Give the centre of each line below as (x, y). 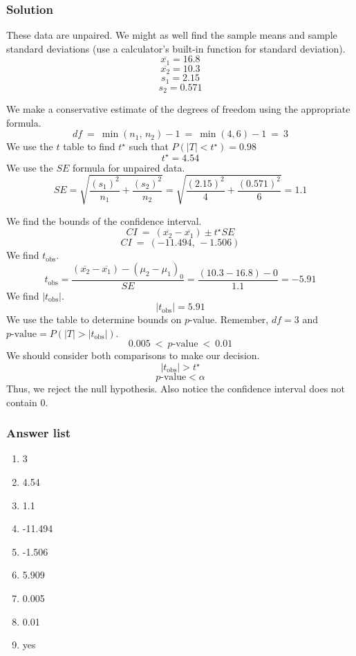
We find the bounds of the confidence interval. (104, 220)
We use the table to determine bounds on (94, 319)
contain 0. (27, 402)
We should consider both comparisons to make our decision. (133, 355)
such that (149, 146)
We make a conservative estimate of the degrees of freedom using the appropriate (178, 109)
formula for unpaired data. (129, 167)
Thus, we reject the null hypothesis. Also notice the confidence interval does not (176, 389)
